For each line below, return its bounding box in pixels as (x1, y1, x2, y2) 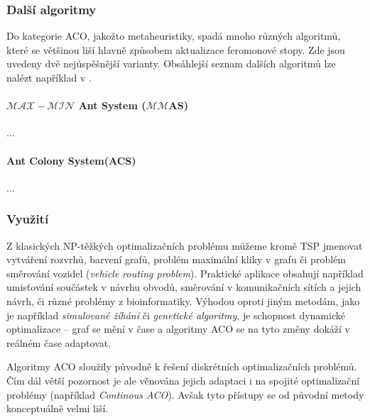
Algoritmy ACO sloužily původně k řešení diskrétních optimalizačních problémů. (6, 359, 357, 374)
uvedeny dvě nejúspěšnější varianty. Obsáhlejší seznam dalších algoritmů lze (6, 56, 336, 71)
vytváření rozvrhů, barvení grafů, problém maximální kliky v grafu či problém (6, 252, 346, 267)
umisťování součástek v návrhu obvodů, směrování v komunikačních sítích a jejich (6, 280, 361, 294)
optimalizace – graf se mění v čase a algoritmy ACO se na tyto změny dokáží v (6, 321, 350, 336)
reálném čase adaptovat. (6, 335, 111, 350)
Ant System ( (78, 98, 146, 113)
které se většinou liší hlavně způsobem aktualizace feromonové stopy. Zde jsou (6, 42, 345, 57)
